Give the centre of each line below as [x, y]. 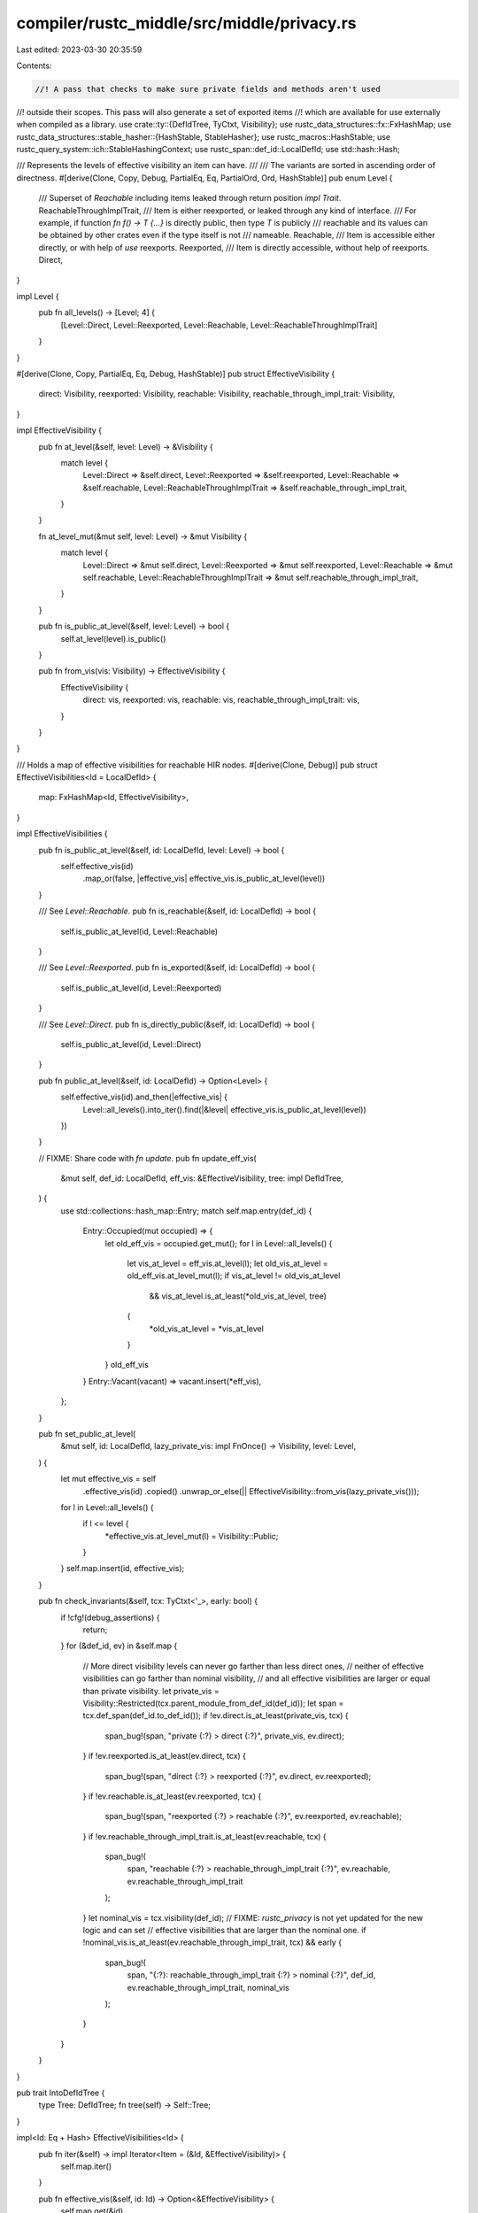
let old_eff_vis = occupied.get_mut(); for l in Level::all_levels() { [219, 1243]
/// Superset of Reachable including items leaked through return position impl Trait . [190, 198]
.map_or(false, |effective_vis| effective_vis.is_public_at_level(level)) [204, 879]
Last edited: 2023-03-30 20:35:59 [79, 50]
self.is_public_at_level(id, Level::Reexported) [141, 988]
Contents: [34, 66]
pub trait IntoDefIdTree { [61, 2093]
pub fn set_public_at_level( [87, 1433]
